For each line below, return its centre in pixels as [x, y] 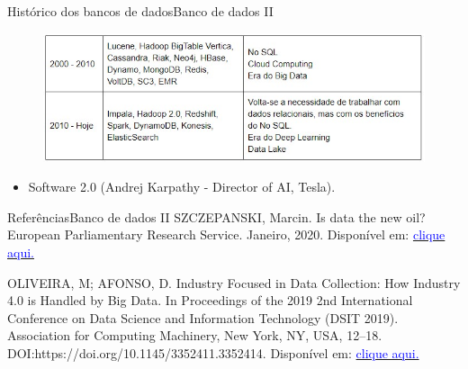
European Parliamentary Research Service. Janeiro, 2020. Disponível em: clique [226, 234]
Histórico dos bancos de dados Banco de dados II [140, 11]
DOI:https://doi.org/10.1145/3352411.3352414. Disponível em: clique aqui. [213, 352]
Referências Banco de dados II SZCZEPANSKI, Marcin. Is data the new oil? [216, 216]
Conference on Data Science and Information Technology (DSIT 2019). [203, 317]
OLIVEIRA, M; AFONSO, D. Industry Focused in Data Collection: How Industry [234, 282]
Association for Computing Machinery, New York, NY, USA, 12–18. [195, 335]
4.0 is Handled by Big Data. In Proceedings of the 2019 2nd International [210, 300]
